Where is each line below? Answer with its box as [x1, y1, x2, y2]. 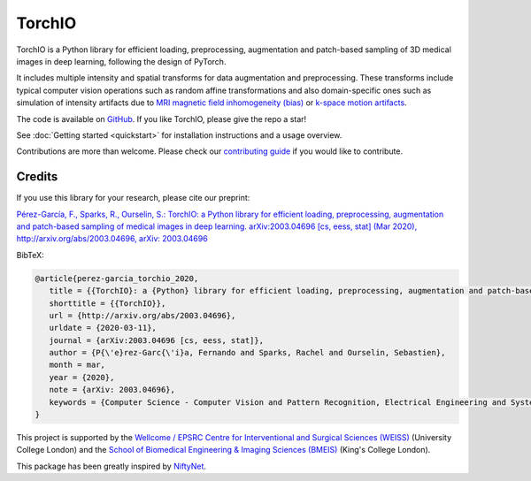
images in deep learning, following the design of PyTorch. [16, 56, 227, 66]
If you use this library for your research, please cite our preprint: [16, 193, 250, 203]
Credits [16, 169, 58, 185]
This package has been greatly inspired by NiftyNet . [16, 461, 207, 471]
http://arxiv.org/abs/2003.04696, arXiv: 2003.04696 [16, 233, 208, 244]
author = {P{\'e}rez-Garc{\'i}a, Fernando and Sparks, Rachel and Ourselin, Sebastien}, [49, 347, 446, 358]
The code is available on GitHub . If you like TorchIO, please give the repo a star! [16, 113, 307, 124]
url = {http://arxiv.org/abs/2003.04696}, [49, 310, 236, 320]
